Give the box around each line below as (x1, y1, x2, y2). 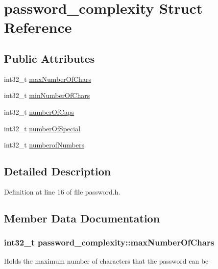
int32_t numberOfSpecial (4, 123, 81, 133)
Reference (4, 17, 72, 37)
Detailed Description (4, 164, 111, 179)
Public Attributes (4, 50, 95, 66)
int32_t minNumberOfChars (4, 90, 90, 100)
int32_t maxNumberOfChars (4, 73, 91, 84)
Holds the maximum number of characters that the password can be (4, 255, 209, 266)
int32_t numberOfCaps (4, 106, 74, 117)
